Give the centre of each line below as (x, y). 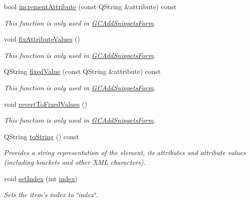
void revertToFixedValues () (46, 104)
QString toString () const (41, 136)
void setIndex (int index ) (41, 178)
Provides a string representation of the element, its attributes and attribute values (125, 152)
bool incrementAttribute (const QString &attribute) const (90, 6)
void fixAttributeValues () (42, 39)
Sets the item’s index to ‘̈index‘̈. (51, 194)
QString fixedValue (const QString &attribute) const (82, 71)
